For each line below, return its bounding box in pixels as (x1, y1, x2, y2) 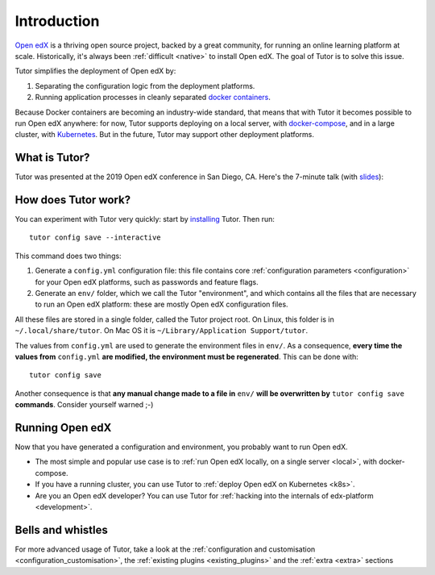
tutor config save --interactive (29, 233, 161, 242)
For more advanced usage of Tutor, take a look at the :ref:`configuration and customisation (14, 544, 316, 554)
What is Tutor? (14, 151, 90, 165)
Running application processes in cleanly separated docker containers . (35, 93, 271, 102)
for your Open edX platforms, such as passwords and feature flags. (35, 277, 259, 286)
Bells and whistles (14, 523, 109, 536)
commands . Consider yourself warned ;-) (14, 400, 154, 410)
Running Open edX (14, 420, 112, 435)
